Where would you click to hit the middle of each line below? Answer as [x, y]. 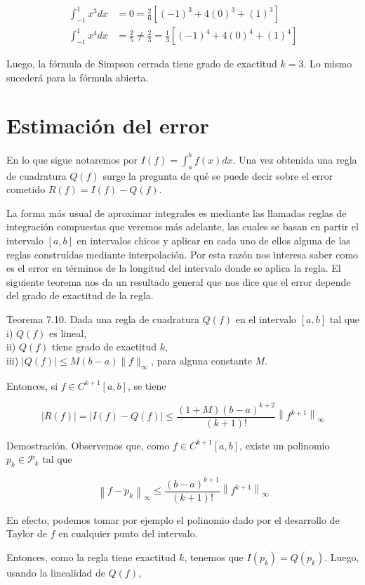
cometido [26, 189]
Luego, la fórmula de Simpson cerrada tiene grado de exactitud [142, 64]
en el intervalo [266, 319]
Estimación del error [108, 125]
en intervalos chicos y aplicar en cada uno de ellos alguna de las [213, 241]
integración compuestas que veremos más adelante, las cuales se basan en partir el [182, 226]
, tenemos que [214, 557]
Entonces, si [32, 385]
